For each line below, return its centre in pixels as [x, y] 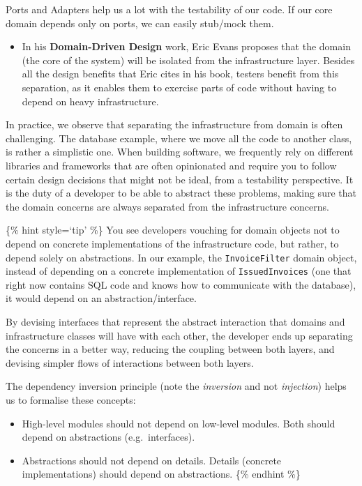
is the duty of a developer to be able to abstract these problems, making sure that [181, 193]
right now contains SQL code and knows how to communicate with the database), [181, 284]
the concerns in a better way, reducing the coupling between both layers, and [170, 349]
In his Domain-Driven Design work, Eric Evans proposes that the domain [186, 46]
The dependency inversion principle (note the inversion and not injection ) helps [176, 386]
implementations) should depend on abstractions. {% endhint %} [161, 474]
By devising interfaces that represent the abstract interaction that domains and [175, 321]
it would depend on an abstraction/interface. [101, 298]
